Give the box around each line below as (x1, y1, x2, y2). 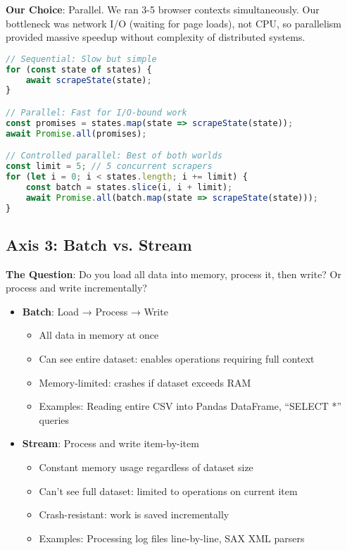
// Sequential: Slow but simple (6, 54, 157, 64)
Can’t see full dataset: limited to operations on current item (39, 483, 298, 498)
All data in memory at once (39, 327, 159, 342)
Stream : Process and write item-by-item (22, 436, 199, 451)
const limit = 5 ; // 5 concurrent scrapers (6, 161, 213, 172)
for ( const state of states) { (6, 64, 152, 75)
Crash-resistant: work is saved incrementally (39, 507, 229, 522)
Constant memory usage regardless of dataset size (39, 460, 253, 475)
